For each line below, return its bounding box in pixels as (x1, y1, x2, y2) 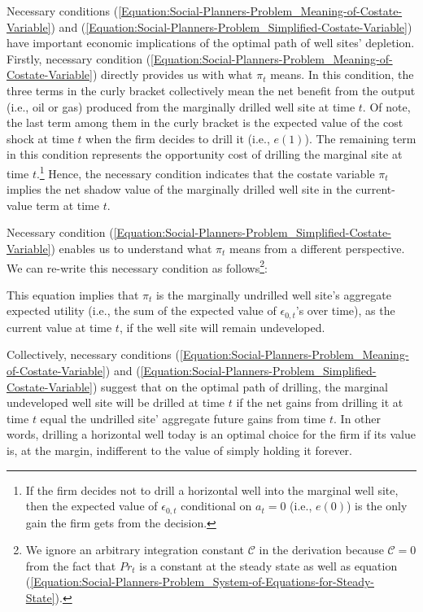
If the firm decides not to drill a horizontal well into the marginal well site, (25, 481, 399, 498)
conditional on (181, 497, 252, 514)
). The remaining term (304, 129, 416, 146)
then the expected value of (25, 497, 158, 514)
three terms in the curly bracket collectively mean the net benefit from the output (7, 81, 416, 98)
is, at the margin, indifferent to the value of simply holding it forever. (7, 442, 352, 459)
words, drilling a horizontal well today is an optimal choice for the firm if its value (7, 426, 416, 443)
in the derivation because (259, 541, 384, 558)
